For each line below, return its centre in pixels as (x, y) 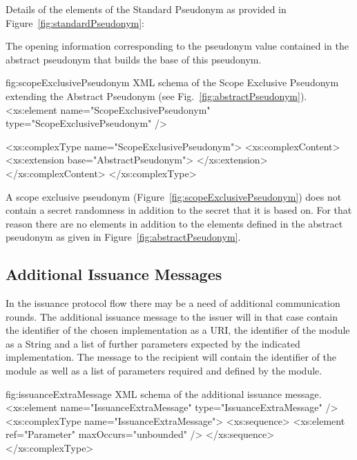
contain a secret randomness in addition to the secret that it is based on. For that (179, 210)
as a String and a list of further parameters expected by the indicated (153, 343)
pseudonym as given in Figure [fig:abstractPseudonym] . (123, 237)
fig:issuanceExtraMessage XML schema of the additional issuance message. (164, 393)
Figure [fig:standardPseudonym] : (75, 22)
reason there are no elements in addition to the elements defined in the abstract (174, 223)
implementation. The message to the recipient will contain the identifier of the (171, 357)
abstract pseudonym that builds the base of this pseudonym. (134, 59)
